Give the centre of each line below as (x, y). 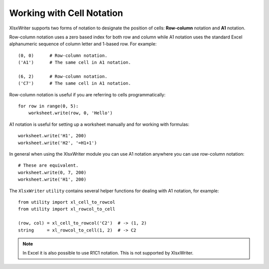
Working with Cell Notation (66, 13)
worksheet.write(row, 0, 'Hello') (70, 113)
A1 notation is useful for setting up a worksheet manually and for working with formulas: (99, 124)
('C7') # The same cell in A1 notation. (75, 83)
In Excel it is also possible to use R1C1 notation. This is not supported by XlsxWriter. (108, 253)
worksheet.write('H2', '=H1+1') (58, 143)
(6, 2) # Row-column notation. (63, 76)
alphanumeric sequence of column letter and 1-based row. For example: (83, 44)
